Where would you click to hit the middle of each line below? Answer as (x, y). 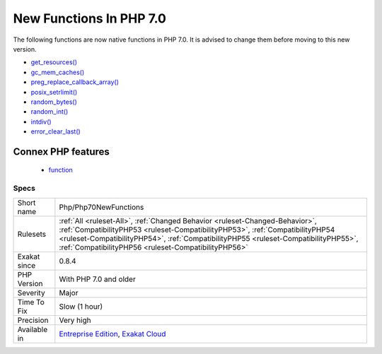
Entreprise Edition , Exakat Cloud (112, 334)
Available (33, 329)
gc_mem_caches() (58, 72)
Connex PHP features (61, 152)
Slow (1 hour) (81, 306)
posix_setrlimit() (54, 92)
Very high (75, 320)
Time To (31, 302)
